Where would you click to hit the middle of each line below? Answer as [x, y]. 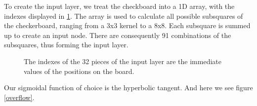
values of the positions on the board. [79, 71]
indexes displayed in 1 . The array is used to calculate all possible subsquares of [124, 16]
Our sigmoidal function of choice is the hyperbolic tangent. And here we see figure [128, 88]
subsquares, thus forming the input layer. [66, 45]
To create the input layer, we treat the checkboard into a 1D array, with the [119, 6]
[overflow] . [19, 97]
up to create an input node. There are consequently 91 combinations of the [118, 35]
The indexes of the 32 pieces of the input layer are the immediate [123, 61]
